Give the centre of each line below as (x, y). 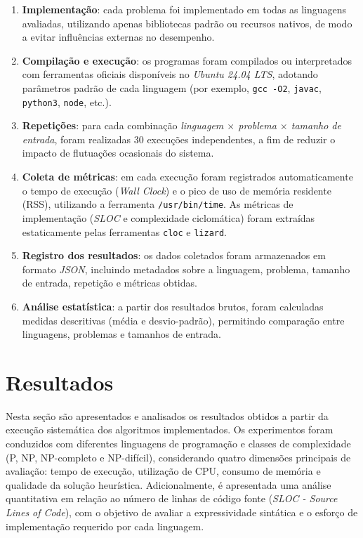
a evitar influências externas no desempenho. (118, 37)
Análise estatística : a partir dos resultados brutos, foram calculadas (173, 306)
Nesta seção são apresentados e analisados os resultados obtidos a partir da (167, 415)
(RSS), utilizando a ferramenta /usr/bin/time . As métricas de (158, 204)
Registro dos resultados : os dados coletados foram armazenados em (174, 255)
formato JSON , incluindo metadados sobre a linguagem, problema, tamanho (186, 269)
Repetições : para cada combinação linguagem (123, 125)
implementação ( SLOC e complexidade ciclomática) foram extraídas (169, 217)
